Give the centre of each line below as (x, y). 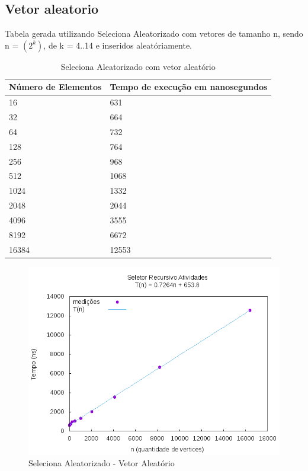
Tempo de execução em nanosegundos (189, 87)
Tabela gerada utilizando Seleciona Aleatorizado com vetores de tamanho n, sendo (154, 33)
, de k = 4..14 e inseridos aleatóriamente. (118, 45)
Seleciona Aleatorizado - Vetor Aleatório (102, 463)
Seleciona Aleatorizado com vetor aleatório (138, 66)
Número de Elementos (55, 87)
